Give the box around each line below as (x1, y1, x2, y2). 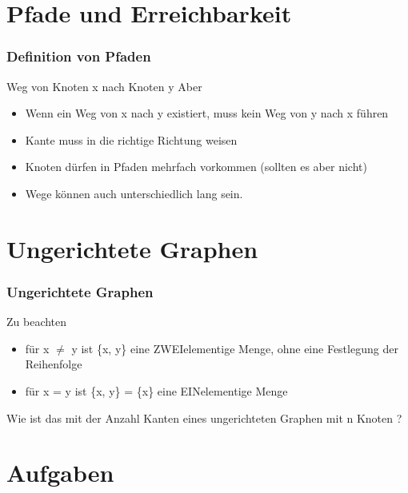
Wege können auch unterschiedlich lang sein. (25, 185, 243, 201)
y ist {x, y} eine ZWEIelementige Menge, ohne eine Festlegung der (71, 340, 398, 356)
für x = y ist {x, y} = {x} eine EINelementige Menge (25, 382, 288, 399)
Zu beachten (6, 313, 67, 330)
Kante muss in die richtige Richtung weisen (25, 131, 238, 148)
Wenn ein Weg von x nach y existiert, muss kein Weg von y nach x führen (25, 105, 389, 121)
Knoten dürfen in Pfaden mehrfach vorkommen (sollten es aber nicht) (25, 158, 367, 175)
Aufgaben (6, 456, 114, 489)
